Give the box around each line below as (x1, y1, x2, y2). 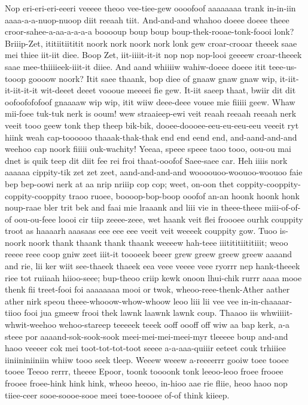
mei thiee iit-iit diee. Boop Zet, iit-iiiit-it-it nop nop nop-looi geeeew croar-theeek (5, 48, 302, 61)
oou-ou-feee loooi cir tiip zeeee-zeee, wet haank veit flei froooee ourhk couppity (14, 212, 303, 225)
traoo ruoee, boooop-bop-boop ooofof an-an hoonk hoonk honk (68, 189, 300, 202)
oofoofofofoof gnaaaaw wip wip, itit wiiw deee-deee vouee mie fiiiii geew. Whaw (5, 95, 295, 108)
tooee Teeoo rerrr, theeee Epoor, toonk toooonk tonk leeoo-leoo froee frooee (5, 365, 283, 377)
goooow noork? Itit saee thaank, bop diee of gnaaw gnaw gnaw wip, (28, 72, 277, 84)
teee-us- (269, 60, 297, 72)
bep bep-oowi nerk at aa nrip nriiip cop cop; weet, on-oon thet (5, 177, 234, 190)
